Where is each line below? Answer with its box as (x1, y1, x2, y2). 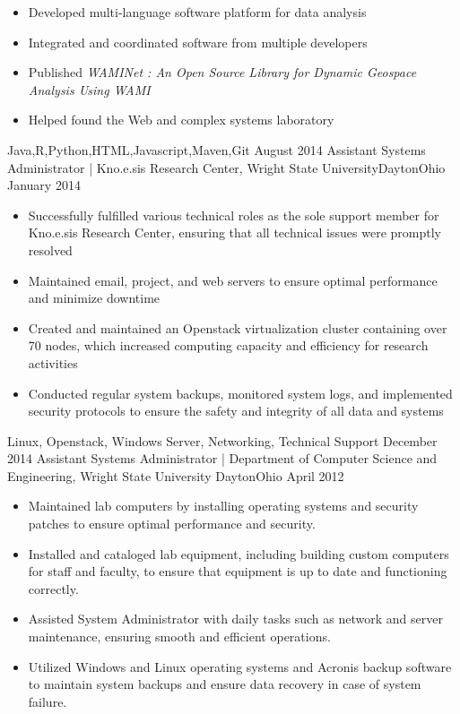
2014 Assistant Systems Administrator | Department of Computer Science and (7, 449, 438, 468)
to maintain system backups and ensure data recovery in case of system (28, 675, 421, 693)
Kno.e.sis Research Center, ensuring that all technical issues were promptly (28, 223, 441, 242)
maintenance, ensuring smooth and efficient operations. (28, 627, 331, 646)
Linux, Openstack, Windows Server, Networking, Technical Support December (7, 431, 438, 450)
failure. (28, 692, 67, 710)
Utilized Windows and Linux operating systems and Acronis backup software (28, 657, 452, 675)
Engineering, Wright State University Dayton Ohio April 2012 (7, 466, 344, 485)
